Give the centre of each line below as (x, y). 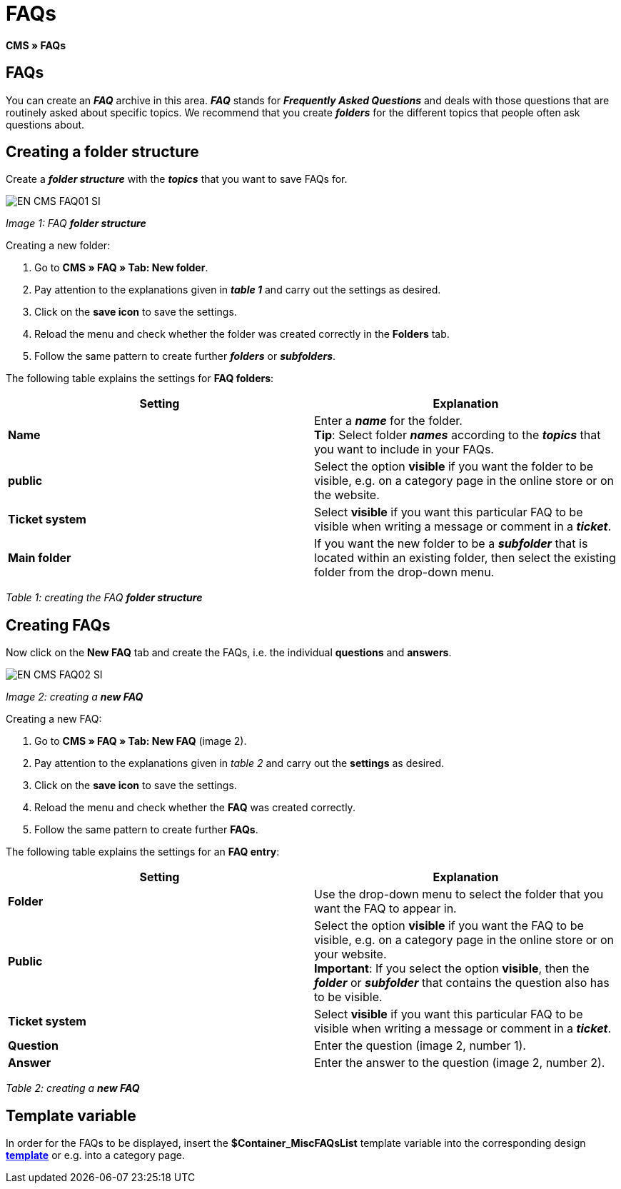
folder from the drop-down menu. (404, 572)
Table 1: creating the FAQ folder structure (104, 598)
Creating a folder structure (102, 152)
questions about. (45, 124)
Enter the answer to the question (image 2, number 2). (460, 1063)
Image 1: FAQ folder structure (76, 224)
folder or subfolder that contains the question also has (462, 983)
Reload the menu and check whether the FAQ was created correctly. (195, 808)
